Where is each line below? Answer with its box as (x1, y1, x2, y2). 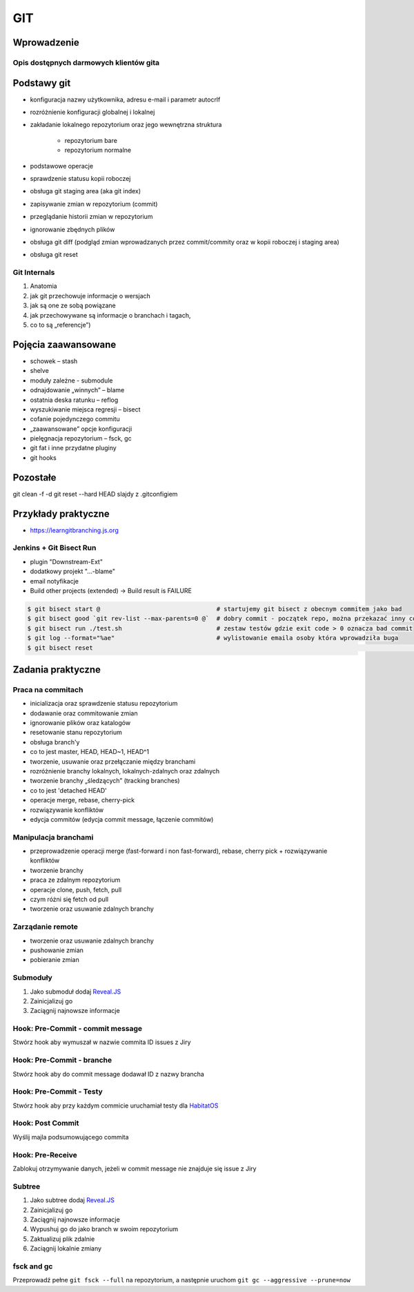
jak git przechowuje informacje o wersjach (30, 291, 151, 300)
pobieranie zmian (30, 956, 79, 964)
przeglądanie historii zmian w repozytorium (30, 213, 153, 221)
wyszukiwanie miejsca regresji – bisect (30, 405, 141, 414)
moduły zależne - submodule (30, 376, 113, 385)
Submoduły (12, 973, 53, 983)
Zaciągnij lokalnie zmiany (30, 1244, 102, 1253)
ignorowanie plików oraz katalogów (30, 719, 131, 727)
